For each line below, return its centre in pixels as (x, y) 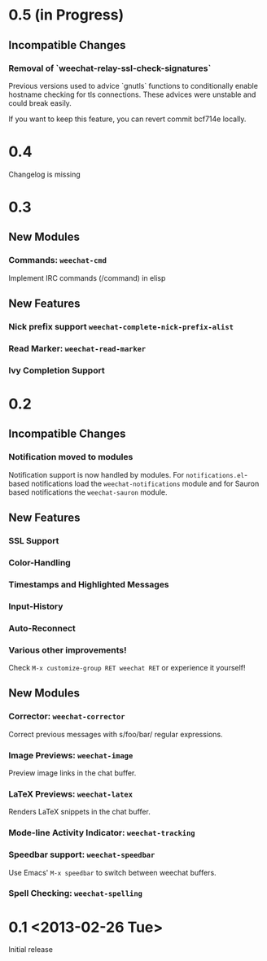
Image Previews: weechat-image (71, 755)
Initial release (31, 950)
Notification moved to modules (71, 457)
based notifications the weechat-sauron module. (88, 492)
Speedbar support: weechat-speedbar (82, 854)
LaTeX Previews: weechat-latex (70, 793)
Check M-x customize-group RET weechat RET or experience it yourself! (127, 668)
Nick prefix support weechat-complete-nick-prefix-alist (121, 327)
